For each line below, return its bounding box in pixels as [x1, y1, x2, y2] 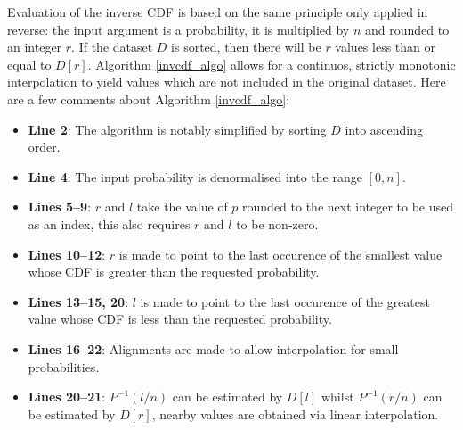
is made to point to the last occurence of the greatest [140, 292, 430, 310]
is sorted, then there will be [171, 37, 321, 56]
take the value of [136, 197, 228, 216]
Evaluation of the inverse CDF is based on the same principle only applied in [7, 3, 428, 21]
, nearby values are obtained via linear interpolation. [151, 404, 439, 423]
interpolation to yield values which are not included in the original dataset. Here [7, 72, 446, 91]
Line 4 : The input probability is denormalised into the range [28, 167, 362, 186]
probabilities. [28, 357, 100, 376]
